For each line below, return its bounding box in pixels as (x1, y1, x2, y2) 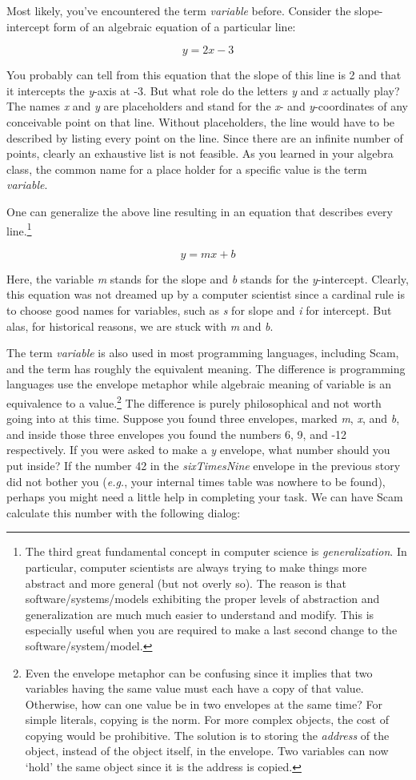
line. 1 (6, 219, 32, 239)
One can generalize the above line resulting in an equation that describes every (6, 203, 393, 219)
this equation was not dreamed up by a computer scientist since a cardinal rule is (6, 286, 405, 303)
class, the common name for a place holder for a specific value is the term (6, 160, 367, 177)
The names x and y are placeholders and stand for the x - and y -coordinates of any (6, 98, 408, 115)
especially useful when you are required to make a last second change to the (25, 621, 398, 638)
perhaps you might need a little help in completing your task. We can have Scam (6, 489, 403, 505)
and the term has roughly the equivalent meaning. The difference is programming (6, 360, 406, 376)
